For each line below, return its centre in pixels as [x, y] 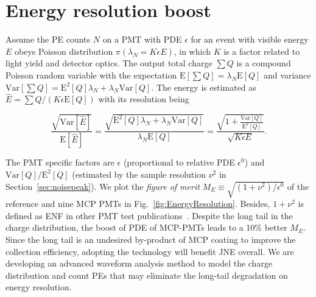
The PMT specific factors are [60, 162]
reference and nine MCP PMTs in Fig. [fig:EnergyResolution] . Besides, [138, 204]
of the [298, 186]
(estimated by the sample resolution [139, 174]
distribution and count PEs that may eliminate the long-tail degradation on [147, 275]
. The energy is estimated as [204, 87]
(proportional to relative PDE [179, 162]
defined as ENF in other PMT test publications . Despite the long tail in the [149, 215]
